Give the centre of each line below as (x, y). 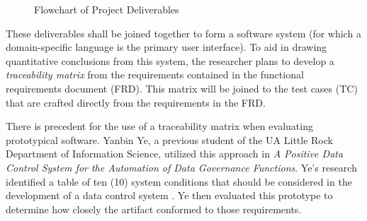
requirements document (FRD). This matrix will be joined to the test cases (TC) (182, 88)
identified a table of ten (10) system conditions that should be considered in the (179, 181)
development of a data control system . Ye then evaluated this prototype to (169, 195)
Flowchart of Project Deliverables (107, 9)
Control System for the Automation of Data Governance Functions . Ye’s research (181, 167)
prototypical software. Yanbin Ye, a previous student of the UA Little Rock (169, 139)
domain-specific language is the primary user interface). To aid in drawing (166, 47)
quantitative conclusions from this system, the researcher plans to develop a (170, 60)
